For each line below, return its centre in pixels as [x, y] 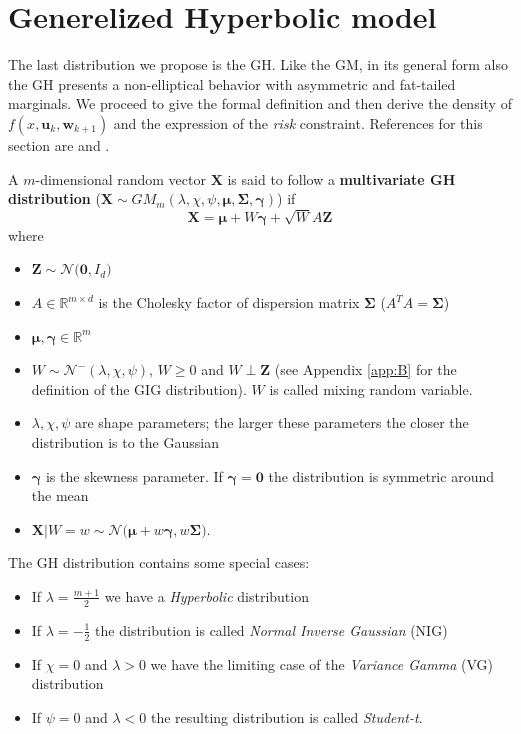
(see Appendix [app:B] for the [365, 369]
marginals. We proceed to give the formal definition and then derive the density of [260, 103]
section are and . [59, 144]
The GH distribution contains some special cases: [159, 562]
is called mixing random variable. [371, 388]
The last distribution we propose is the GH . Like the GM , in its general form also [258, 64]
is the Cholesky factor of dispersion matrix [229, 302]
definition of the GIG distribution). [139, 388]
